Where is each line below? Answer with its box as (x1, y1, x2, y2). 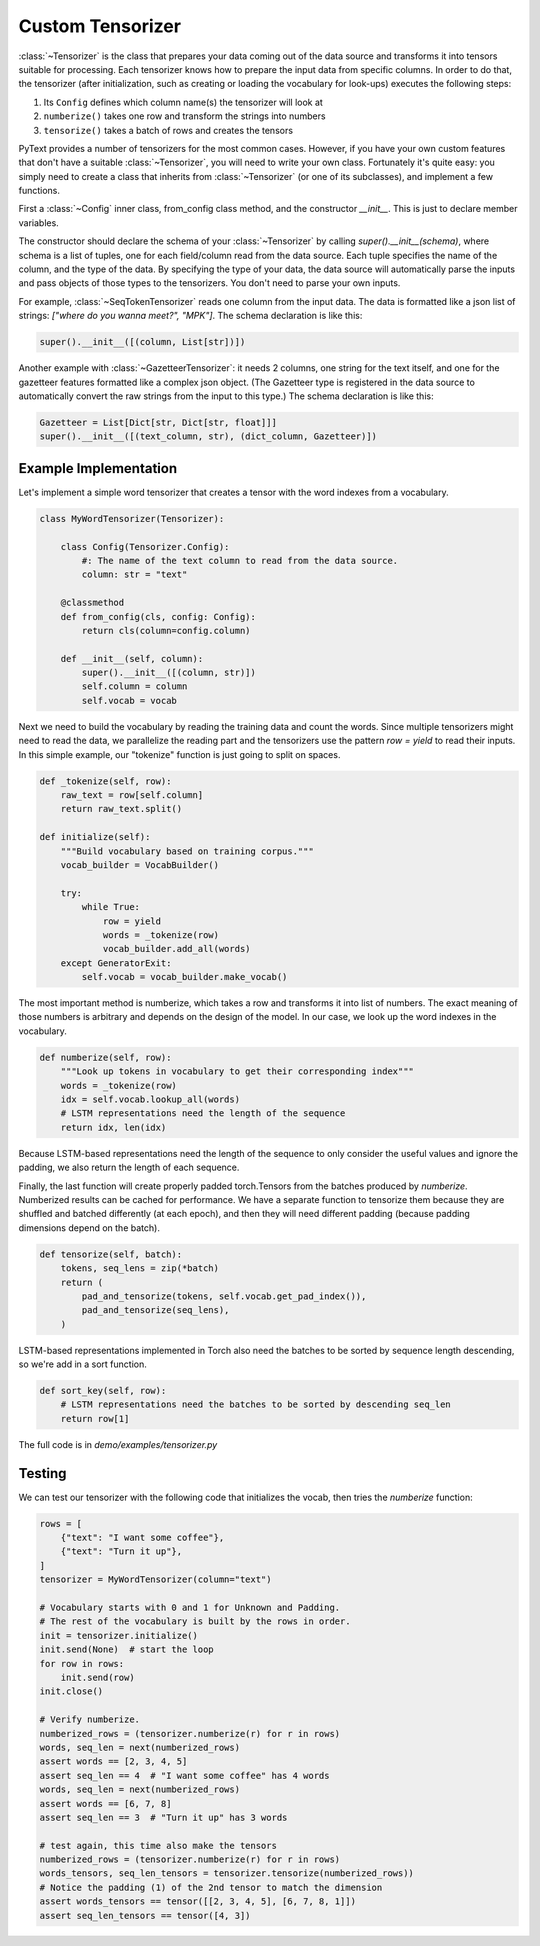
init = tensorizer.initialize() (39, 1630, 199, 1641)
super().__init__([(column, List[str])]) (39, 336, 246, 348)
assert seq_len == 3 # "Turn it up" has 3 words (39, 1811, 288, 1823)
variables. (18, 216, 59, 229)
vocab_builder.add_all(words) (102, 943, 251, 955)
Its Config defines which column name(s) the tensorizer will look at (43, 96, 324, 108)
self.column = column (81, 681, 188, 692)
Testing (18, 1465, 67, 1482)
